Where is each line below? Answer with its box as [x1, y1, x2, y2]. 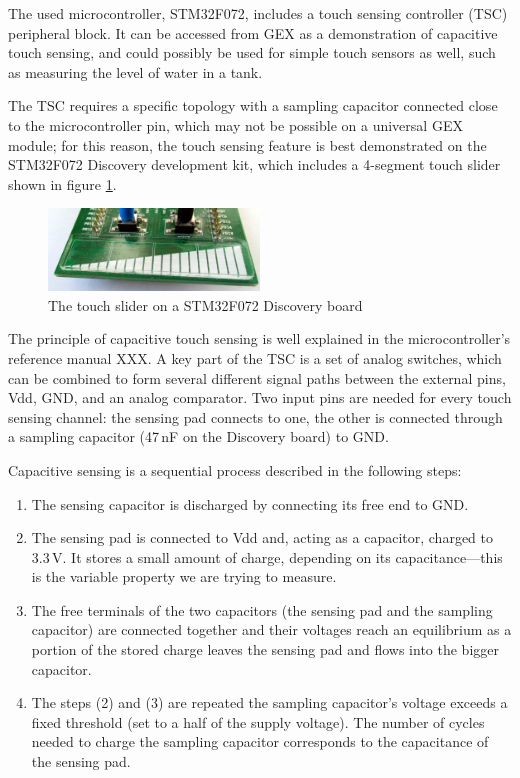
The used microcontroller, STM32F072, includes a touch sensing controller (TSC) [8, 3, 508, 23]
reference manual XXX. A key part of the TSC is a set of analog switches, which [8, 347, 502, 368]
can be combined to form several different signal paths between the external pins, [8, 367, 506, 388]
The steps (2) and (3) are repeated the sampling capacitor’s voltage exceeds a [31, 692, 508, 713]
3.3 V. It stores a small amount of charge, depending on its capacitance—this [31, 546, 503, 567]
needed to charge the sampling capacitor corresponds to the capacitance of [31, 731, 489, 752]
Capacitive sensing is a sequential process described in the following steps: [8, 459, 462, 480]
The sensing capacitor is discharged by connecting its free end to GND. [31, 493, 469, 514]
